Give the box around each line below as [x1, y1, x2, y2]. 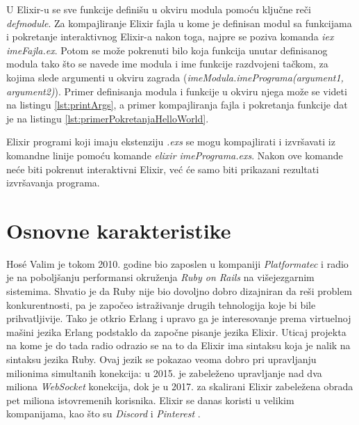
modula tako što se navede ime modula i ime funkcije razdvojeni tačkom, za [6, 56, 328, 71]
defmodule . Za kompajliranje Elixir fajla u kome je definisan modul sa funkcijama [6, 15, 352, 30]
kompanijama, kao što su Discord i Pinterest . [6, 406, 201, 421]
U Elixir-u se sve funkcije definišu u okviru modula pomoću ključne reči [6, 2, 311, 16]
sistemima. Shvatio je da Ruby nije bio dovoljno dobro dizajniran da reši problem [6, 284, 353, 298]
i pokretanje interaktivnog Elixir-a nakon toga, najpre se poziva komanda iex [6, 29, 334, 44]
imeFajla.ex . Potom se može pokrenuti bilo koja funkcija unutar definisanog [6, 42, 328, 57]
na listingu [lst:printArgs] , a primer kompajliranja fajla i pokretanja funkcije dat [6, 97, 348, 112]
